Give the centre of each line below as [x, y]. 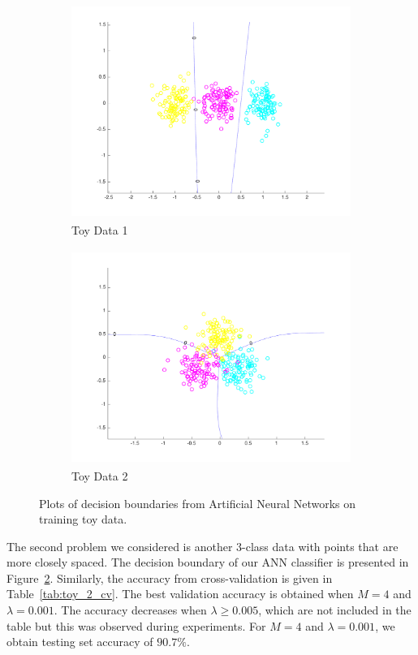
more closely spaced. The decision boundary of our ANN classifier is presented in [208, 562]
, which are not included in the [335, 610]
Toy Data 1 [100, 230]
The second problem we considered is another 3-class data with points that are [203, 546]
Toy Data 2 [100, 475]
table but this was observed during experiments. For [136, 625]
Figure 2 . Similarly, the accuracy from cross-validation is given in [170, 577]
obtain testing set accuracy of [80, 642]
